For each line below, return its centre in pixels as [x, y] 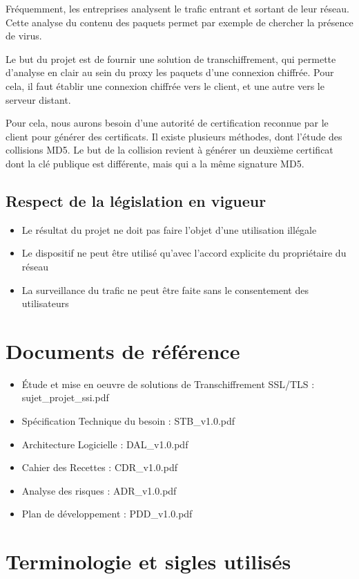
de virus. [24, 36]
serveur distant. [38, 99]
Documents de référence [123, 350]
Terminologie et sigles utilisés [148, 561]
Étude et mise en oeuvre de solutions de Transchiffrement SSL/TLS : [168, 384]
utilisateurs [45, 303]
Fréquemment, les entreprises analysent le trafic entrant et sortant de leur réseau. [177, 8]
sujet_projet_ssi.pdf [65, 397]
